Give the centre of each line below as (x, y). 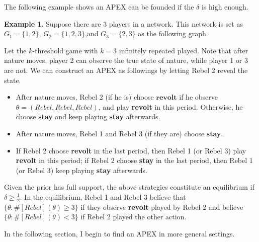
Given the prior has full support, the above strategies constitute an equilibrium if (129, 187)
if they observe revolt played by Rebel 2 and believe (162, 207)
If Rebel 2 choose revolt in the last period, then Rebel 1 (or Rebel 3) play (131, 150)
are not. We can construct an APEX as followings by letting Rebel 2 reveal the (126, 70)
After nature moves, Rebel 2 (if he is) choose (85, 97)
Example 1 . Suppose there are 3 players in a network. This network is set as (123, 23)
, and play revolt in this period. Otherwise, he (170, 106)
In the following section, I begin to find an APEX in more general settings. (119, 233)
